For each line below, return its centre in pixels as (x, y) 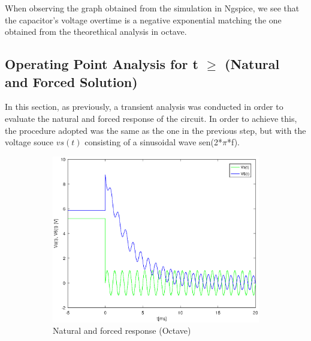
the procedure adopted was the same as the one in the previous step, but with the (155, 130)
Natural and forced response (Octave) (122, 330)
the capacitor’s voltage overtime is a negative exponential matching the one (143, 20)
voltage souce (29, 142)
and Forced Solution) (71, 81)
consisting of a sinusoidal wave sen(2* (154, 142)
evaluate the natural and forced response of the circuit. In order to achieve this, (151, 118)
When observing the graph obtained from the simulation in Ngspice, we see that (152, 8)
